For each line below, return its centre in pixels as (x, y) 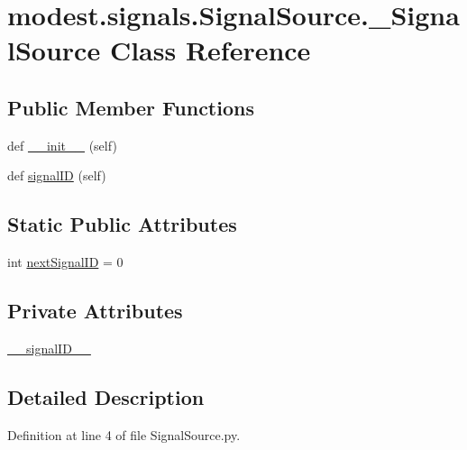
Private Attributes (95, 311)
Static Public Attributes (122, 224)
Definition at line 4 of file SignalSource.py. (124, 434)
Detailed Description (106, 396)
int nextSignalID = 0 (65, 262)
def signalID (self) (57, 175)
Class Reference (210, 50)
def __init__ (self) (62, 145)
